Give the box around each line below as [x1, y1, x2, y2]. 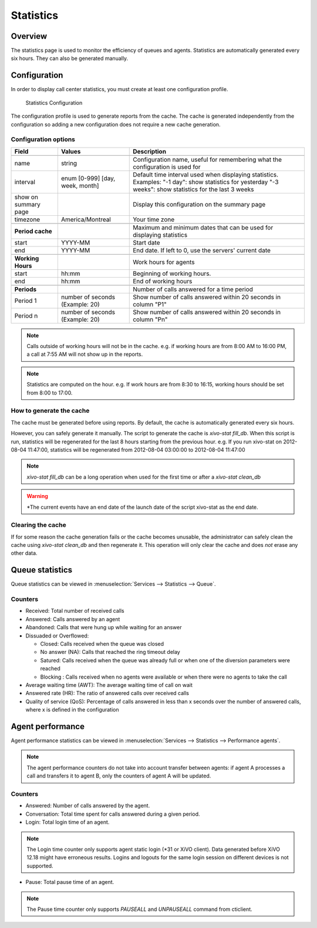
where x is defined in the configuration [25, 706, 120, 713]
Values [60, 147, 81, 155]
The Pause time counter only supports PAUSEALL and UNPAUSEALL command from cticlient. [26, 906, 252, 913]
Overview [11, 31, 48, 41]
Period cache [14, 227, 52, 235]
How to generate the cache [11, 406, 90, 415]
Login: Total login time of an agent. [25, 819, 110, 826]
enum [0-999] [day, [60, 174, 116, 182]
